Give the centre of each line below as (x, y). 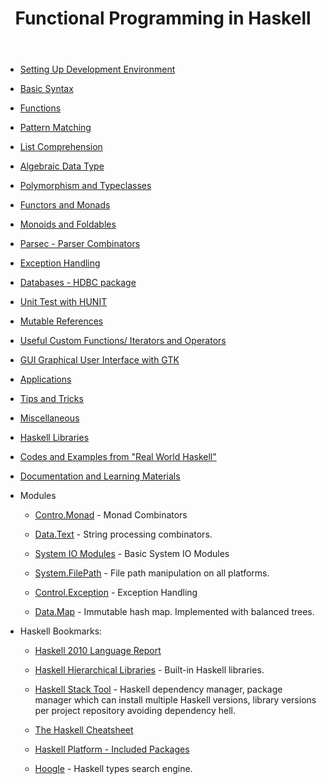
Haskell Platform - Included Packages (112, 749)
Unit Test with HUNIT (63, 302)
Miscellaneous (49, 418)
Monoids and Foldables (68, 224)
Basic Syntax (46, 89)
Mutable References (61, 321)
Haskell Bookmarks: (61, 631)
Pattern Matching (55, 128)
